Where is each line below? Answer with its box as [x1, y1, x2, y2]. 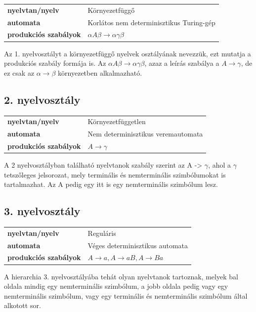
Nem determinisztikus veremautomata [87, 129, 203, 139]
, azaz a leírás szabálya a [144, 58, 219, 68]
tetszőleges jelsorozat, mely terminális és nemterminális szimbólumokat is [4, 169, 226, 179]
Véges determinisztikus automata [87, 240, 188, 250]
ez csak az [4, 67, 35, 78]
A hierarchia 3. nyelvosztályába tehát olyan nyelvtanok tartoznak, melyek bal [4, 271, 238, 281]
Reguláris [87, 227, 116, 238]
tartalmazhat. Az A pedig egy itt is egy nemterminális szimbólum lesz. [4, 179, 218, 189]
